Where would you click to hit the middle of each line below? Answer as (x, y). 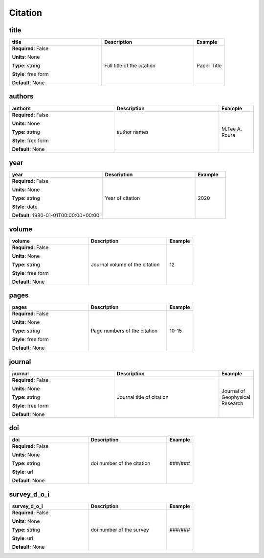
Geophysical (236, 397)
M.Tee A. (232, 129)
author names (132, 132)
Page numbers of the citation (124, 331)
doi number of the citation (121, 463)
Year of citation (122, 198)
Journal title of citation (143, 397)
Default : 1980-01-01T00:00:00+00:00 (56, 216)
